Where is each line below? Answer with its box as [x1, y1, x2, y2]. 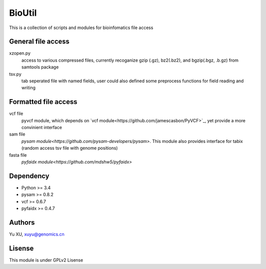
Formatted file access [9, 98, 77, 106]
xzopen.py [9, 50, 31, 56]
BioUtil [9, 7, 37, 18]
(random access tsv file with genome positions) [21, 145, 118, 151]
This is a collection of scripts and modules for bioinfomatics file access [9, 25, 154, 31]
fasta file [9, 152, 27, 158]
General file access [9, 37, 70, 46]
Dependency [9, 171, 49, 180]
